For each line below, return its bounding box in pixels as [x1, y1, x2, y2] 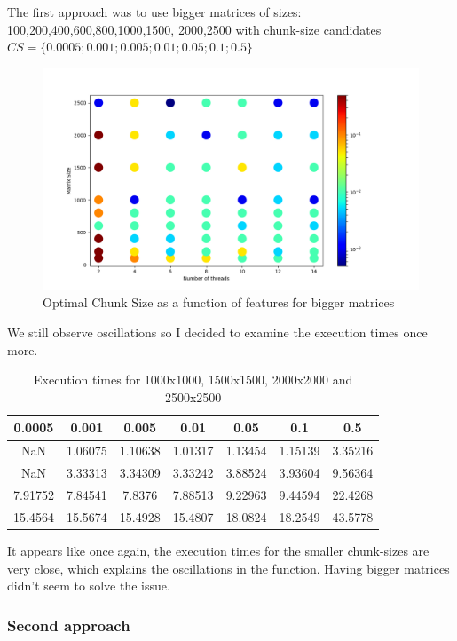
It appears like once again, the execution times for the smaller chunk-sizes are [7, 541, 429, 559]
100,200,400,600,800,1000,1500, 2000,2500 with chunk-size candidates [7, 20, 382, 38]
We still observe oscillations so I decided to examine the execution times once [7, 323, 428, 342]
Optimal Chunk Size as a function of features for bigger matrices [43, 293, 395, 312]
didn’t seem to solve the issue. [7, 576, 170, 595]
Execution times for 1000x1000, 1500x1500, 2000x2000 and [34, 370, 353, 389]
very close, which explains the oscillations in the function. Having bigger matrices [7, 558, 450, 577]
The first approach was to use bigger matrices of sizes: [7, 3, 302, 20]
